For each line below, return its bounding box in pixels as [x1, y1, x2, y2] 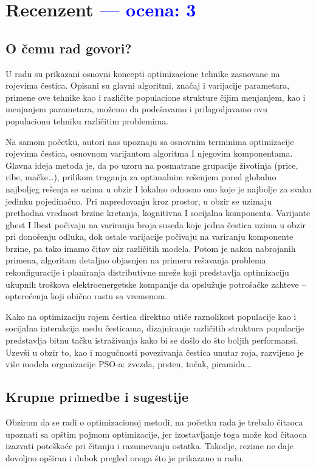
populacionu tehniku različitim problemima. [5, 114, 169, 127]
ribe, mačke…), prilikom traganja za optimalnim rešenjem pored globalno [5, 171, 276, 183]
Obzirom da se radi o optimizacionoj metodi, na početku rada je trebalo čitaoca [5, 416, 303, 429]
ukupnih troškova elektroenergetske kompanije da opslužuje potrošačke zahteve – [5, 277, 306, 290]
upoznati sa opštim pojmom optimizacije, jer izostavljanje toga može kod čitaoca [5, 427, 307, 440]
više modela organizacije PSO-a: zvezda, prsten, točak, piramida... [5, 358, 252, 370]
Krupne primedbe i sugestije [5, 387, 189, 406]
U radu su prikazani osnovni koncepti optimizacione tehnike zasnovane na [5, 67, 280, 80]
